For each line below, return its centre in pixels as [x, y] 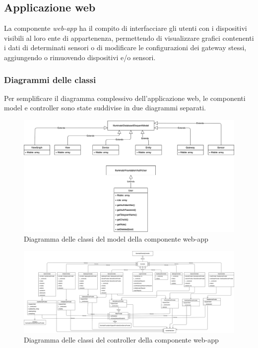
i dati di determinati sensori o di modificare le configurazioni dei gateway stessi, [125, 47]
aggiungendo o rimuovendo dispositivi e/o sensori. [80, 57]
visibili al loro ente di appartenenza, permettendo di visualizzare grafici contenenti [129, 38]
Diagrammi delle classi [50, 79]
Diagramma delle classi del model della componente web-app [116, 239]
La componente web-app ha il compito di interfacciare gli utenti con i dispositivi [126, 28]
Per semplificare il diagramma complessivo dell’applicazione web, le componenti [125, 98]
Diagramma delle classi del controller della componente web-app [121, 340]
